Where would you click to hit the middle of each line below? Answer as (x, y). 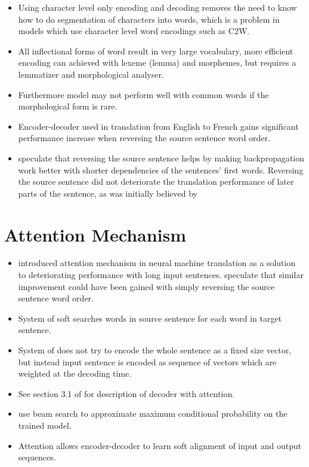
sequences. (37, 457)
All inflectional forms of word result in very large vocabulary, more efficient (156, 51)
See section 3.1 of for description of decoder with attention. (126, 393)
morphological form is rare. (68, 106)
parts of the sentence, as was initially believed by (108, 193)
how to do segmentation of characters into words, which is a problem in (149, 19)
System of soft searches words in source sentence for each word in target (150, 318)
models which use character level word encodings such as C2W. (134, 31)
